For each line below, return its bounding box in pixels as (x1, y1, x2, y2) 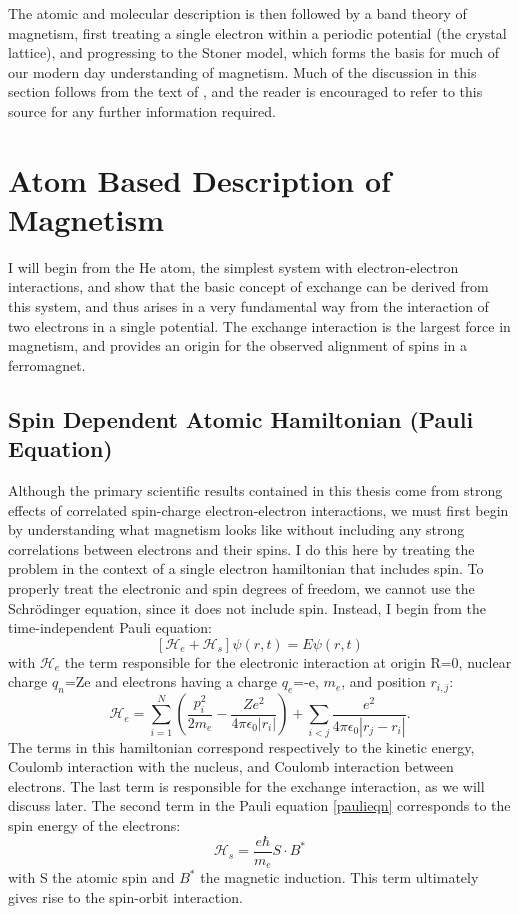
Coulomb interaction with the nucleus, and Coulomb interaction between (8, 756, 454, 777)
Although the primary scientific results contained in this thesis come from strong (8, 480, 503, 501)
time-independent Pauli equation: (8, 617, 213, 638)
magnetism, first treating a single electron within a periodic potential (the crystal (8, 22, 507, 43)
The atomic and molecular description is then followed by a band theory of (8, 3, 467, 23)
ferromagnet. (8, 354, 86, 375)
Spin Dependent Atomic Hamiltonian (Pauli (8, 403, 474, 434)
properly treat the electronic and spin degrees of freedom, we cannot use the (8, 578, 475, 598)
